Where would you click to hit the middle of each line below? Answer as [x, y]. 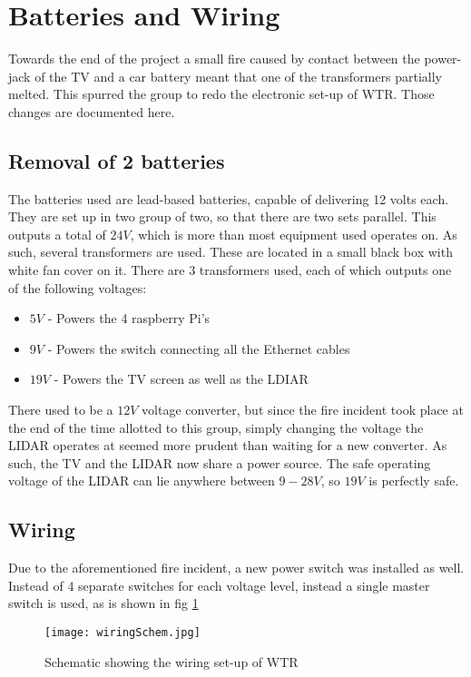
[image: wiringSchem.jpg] [123, 633]
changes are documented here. [92, 111]
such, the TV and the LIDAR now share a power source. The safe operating [220, 462]
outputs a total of [57, 234]
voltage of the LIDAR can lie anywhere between [142, 481]
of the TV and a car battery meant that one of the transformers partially [238, 76]
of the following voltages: [78, 287]
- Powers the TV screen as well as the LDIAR [181, 379]
